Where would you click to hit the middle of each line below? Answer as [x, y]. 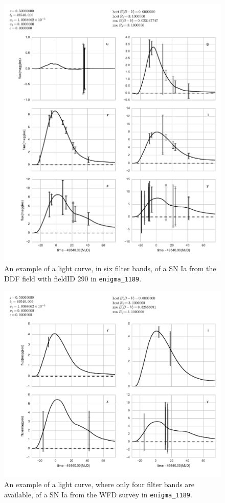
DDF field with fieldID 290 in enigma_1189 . [73, 278]
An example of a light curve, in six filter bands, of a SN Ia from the [110, 268]
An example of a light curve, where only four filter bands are [99, 484]
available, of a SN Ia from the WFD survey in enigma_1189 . [98, 494]
